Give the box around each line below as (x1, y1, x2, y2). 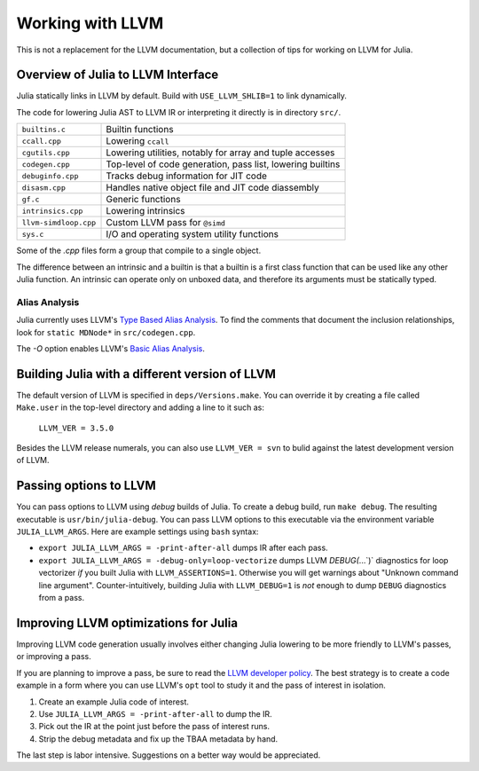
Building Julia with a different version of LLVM (16, 366, 277, 382)
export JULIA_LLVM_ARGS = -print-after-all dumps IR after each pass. (38, 542, 328, 554)
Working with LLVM (16, 13, 164, 33)
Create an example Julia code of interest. (38, 696, 190, 707)
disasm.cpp (21, 183, 67, 193)
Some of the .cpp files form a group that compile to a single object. (16, 245, 262, 256)
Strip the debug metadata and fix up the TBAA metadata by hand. (38, 733, 279, 744)
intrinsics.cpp (21, 206, 83, 216)
